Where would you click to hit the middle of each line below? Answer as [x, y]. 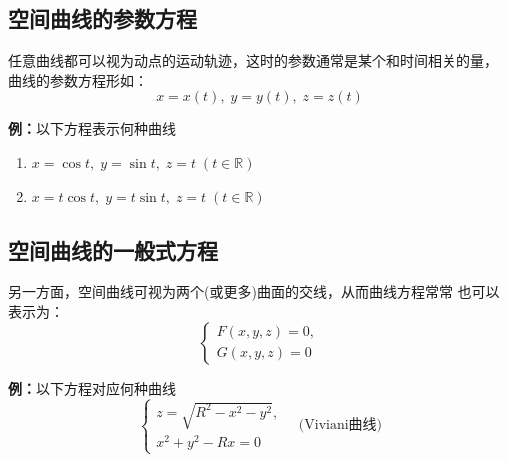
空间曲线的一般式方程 [113, 249]
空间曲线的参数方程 [102, 18]
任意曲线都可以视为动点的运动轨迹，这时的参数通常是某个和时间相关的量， [253, 60]
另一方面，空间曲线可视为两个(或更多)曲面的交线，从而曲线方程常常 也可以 [254, 291]
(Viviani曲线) [340, 425]
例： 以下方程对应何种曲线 [92, 387]
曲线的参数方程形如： [78, 79]
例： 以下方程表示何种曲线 [92, 128]
